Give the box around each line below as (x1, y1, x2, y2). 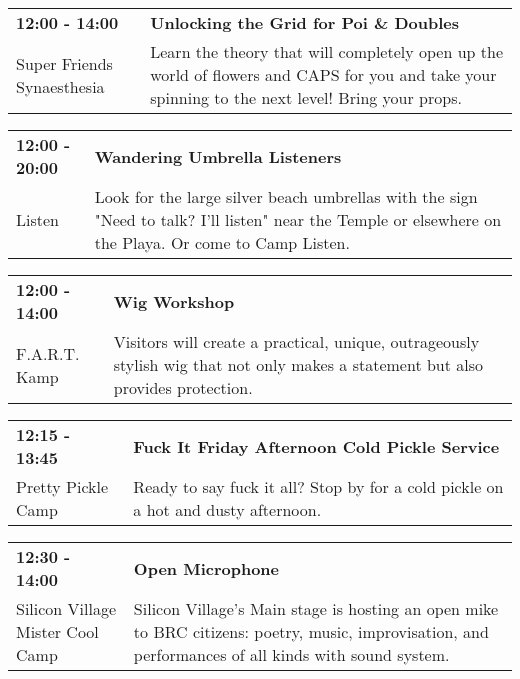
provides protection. (113, 376, 253, 399)
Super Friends (16, 51, 113, 75)
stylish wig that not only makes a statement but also (113, 353, 484, 376)
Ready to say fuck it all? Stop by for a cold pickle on (133, 475, 504, 498)
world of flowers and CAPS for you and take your (150, 63, 497, 86)
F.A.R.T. (16, 341, 80, 365)
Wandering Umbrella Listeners (94, 144, 342, 168)
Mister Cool (16, 620, 99, 643)
